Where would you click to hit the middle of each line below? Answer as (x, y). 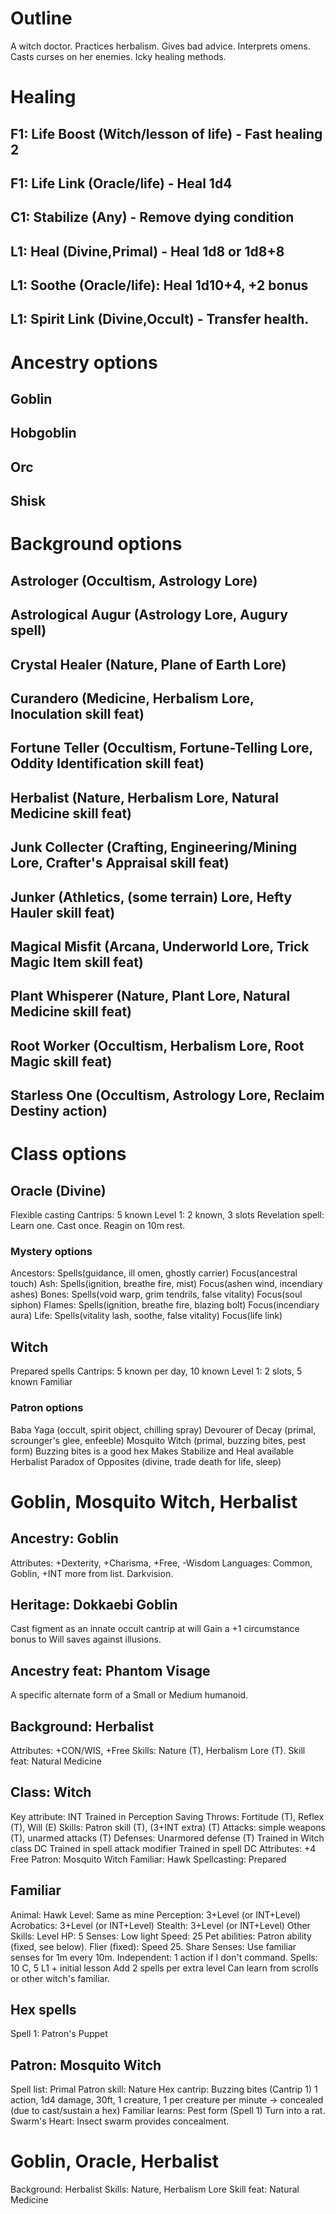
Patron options (47, 1408)
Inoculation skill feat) (77, 713)
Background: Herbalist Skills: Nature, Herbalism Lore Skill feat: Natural (155, 2189)
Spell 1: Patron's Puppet (59, 2034)
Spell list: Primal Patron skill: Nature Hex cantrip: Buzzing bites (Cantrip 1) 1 (164, 2089)
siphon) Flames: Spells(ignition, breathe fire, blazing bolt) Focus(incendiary (165, 1305)
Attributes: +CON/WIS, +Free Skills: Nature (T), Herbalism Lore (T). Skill (158, 1750)
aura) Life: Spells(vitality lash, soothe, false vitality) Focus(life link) (146, 1316)
